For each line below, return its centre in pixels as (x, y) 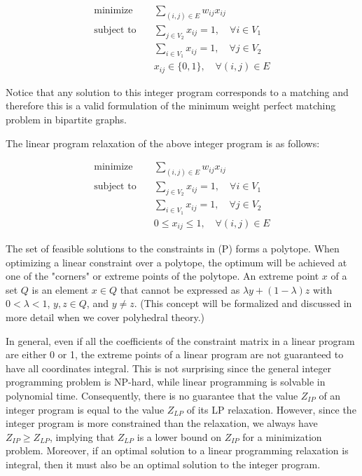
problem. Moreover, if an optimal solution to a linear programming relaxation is (177, 450)
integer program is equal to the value (85, 409)
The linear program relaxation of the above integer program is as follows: (163, 143)
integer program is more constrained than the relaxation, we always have (162, 423)
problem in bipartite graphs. (66, 120)
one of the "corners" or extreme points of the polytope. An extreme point (162, 276)
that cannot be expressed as (180, 289)
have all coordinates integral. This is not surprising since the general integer (169, 368)
